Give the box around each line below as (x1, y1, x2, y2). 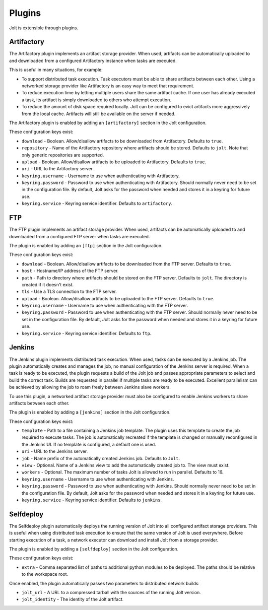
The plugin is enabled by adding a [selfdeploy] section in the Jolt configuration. (9, 546, 179, 552)
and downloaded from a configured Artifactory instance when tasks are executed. (9, 58, 177, 64)
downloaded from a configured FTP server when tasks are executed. (9, 233, 150, 239)
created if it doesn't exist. (21, 281, 74, 287)
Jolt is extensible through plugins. (9, 25, 78, 31)
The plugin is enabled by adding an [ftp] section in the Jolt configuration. (9, 242, 163, 248)
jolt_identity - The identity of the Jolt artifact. (21, 596, 124, 603)
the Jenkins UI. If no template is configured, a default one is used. (21, 441, 156, 447)
